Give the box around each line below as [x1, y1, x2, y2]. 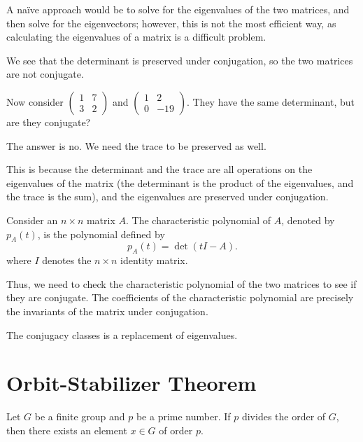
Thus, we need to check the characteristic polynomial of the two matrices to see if [6, 276, 357, 291]
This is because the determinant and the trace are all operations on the [6, 162, 313, 177]
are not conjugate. [6, 67, 84, 81]
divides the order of [241, 409, 326, 424]
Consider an [6, 212, 58, 227]
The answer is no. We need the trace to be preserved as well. [6, 138, 266, 153]
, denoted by [281, 212, 335, 227]
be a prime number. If [136, 409, 231, 424]
